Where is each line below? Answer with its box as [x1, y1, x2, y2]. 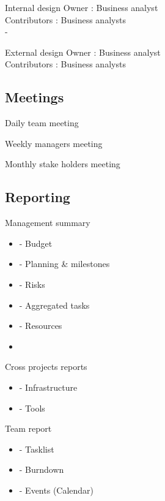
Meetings [5, 88, 64, 107]
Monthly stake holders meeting [5, 157, 120, 170]
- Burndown [19, 463, 64, 476]
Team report [5, 422, 52, 435]
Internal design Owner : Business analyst [5, 1, 158, 13]
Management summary [5, 216, 90, 229]
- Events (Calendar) [19, 483, 94, 496]
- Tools [19, 401, 45, 414]
